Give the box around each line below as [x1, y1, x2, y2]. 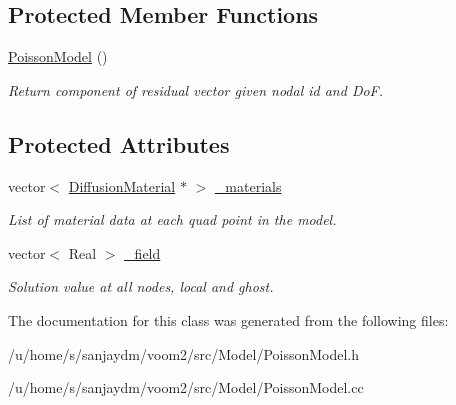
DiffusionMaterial [68, 175, 176, 196]
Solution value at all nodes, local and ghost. [8, 276, 274, 297]
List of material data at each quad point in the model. [8, 209, 337, 230]
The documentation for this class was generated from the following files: [8, 309, 449, 330]
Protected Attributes [8, 128, 230, 159]
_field [124, 242, 161, 263]
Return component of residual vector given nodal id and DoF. [8, 79, 384, 100]
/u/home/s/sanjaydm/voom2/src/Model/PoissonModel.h [8, 343, 360, 364]
